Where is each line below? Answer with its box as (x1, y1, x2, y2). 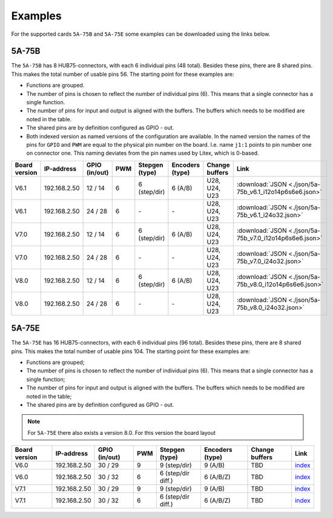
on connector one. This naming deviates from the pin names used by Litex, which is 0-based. (26, 149, 260, 157)
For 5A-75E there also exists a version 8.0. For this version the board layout (27, 429, 216, 436)
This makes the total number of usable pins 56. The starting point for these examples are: (11, 70, 234, 78)
